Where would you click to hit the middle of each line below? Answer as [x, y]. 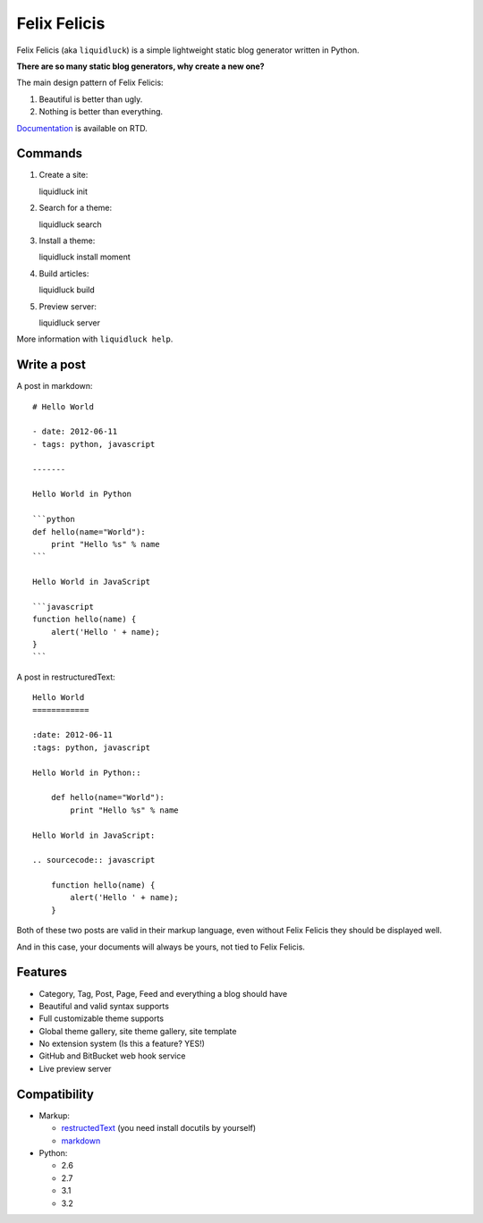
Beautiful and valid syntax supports [104, 1006]
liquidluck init [64, 191]
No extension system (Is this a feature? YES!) [122, 1044]
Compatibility [55, 1094]
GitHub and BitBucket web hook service [112, 1056]
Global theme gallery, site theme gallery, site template [138, 1031]
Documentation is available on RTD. [82, 128]
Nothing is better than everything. [101, 112]
